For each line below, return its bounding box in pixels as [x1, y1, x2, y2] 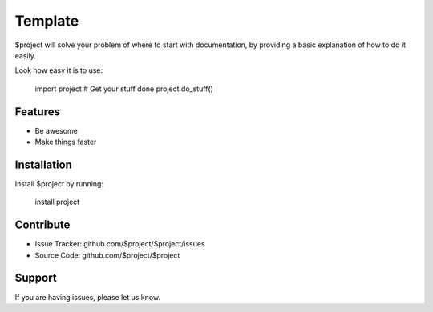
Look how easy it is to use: [14, 66, 103, 75]
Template [14, 12, 79, 30]
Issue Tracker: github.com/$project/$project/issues [34, 239, 205, 249]
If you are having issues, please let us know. [14, 292, 160, 302]
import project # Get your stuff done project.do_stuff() [34, 84, 214, 94]
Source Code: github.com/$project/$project [34, 250, 180, 260]
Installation [14, 158, 72, 171]
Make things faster [34, 137, 97, 147]
